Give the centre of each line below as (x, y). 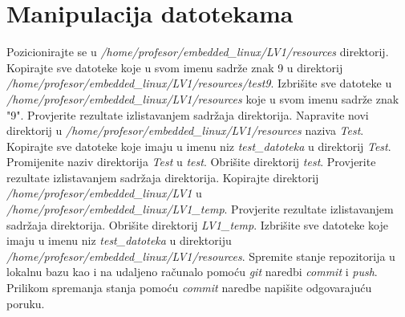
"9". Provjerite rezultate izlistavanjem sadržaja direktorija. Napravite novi (188, 114)
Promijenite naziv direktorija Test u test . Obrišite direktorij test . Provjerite (191, 162)
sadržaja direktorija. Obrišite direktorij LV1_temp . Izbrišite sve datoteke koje (197, 224)
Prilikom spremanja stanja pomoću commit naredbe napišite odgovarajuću (189, 288)
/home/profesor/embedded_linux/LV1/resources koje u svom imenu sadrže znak (203, 98)
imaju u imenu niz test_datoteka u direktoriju (119, 240)
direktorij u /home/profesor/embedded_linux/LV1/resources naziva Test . (185, 130)
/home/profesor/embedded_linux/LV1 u (104, 193)
